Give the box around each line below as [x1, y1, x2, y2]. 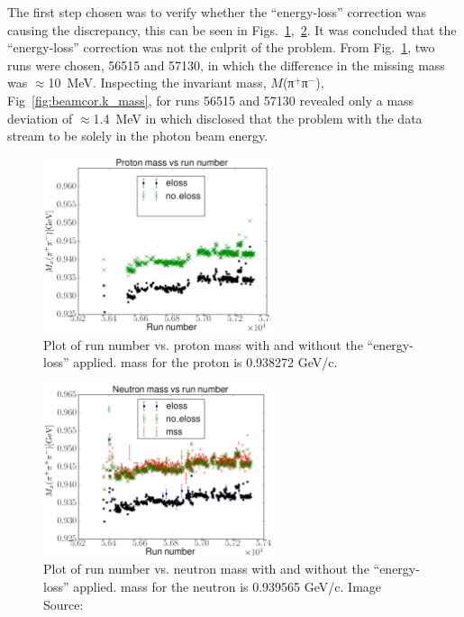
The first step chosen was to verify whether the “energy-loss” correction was [7, 3, 427, 21]
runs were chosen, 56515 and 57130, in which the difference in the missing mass [7, 55, 445, 74]
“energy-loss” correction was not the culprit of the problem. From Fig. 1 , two [7, 38, 435, 57]
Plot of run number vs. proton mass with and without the [43, 335, 363, 354]
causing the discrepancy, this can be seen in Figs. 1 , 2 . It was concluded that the [7, 20, 457, 39]
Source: [43, 594, 84, 613]
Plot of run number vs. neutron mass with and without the [43, 559, 369, 578]
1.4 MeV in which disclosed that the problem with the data [93, 108, 423, 127]
